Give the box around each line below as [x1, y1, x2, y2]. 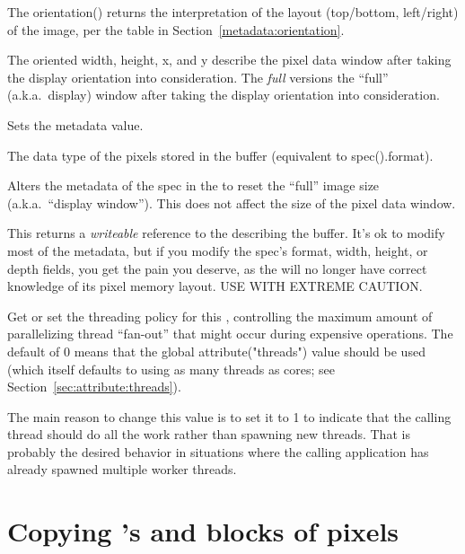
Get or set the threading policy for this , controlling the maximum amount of [7, 306, 433, 325]
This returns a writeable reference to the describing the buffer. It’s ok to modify [7, 224, 445, 242]
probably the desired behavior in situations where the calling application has [7, 442, 429, 461]
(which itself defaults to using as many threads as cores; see [7, 359, 336, 378]
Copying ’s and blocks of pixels [7, 513, 399, 550]
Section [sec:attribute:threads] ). [7, 377, 181, 396]
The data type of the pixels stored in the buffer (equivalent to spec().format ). [7, 145, 434, 164]
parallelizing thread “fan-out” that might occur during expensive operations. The [7, 324, 453, 343]
